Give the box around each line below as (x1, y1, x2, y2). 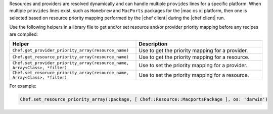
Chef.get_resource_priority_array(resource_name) (12, 54, 129, 60)
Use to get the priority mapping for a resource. (139, 53, 250, 61)
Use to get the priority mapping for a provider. (139, 47, 248, 54)
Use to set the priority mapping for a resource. (139, 71, 249, 78)
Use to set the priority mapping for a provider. (139, 62, 248, 69)
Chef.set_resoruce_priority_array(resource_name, (12, 70, 129, 75)
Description (139, 40, 168, 47)
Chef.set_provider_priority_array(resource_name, (12, 60, 129, 66)
